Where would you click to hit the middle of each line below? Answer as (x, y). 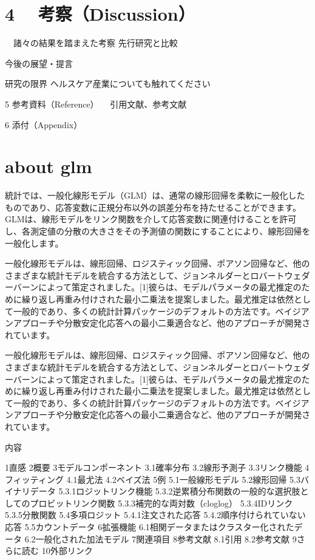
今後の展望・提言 (39, 63)
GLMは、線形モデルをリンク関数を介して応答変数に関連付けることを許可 (151, 219)
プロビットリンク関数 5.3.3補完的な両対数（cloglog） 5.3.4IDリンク (161, 503)
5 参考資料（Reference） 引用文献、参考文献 (96, 104)
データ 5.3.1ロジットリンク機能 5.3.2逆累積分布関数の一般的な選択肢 (165, 491)
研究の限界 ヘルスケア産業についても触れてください (108, 84)
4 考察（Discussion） (100, 14)
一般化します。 (34, 243)
